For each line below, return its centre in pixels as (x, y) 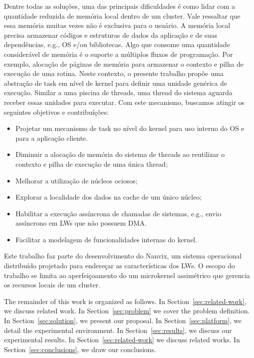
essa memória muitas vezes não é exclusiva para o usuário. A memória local (117, 25)
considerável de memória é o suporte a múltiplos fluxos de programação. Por (118, 54)
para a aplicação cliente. (52, 138)
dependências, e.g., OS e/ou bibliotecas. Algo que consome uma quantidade (117, 44)
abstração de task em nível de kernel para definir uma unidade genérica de (115, 83)
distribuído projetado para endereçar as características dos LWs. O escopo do (119, 266)
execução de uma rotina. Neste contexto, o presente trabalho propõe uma (114, 73)
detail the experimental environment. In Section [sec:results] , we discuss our (118, 330)
